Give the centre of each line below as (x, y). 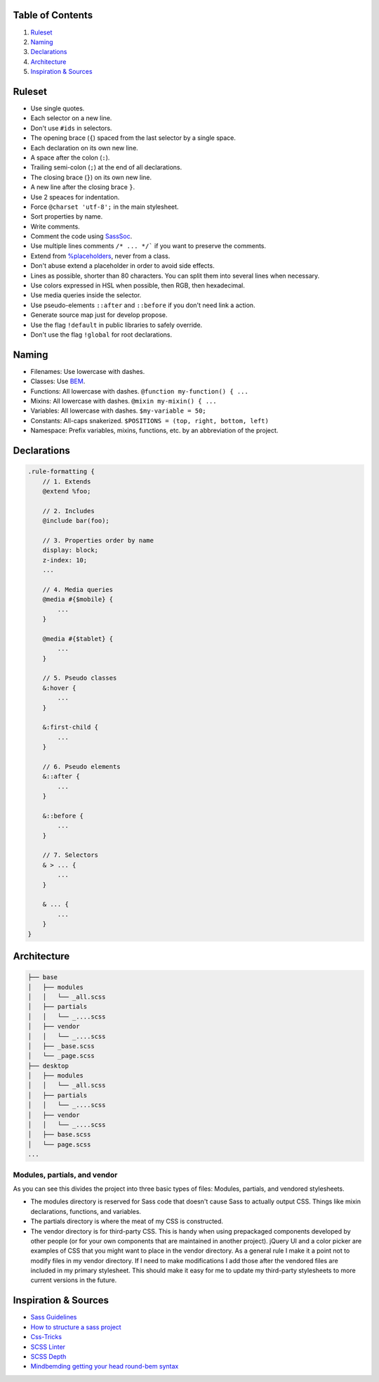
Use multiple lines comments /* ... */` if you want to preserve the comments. (148, 246)
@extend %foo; (67, 491)
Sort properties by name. (67, 217)
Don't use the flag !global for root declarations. (101, 335)
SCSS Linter (48, 1347)
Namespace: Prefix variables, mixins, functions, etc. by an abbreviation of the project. (154, 431)
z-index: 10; (65, 560)
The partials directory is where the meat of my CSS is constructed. (127, 1221)
